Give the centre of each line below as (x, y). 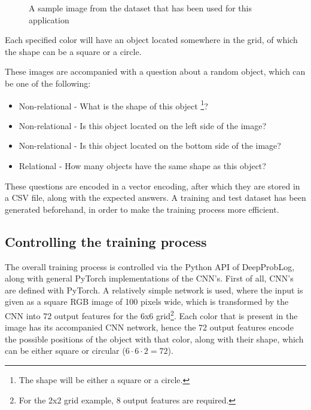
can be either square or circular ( (65, 351)
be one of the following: (48, 83)
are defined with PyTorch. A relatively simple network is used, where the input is (154, 290)
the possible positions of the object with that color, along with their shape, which (154, 339)
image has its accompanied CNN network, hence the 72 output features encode (149, 327)
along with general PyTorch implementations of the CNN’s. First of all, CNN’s (149, 278)
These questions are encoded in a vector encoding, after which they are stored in (153, 186)
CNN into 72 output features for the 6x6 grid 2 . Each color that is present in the (151, 314)
